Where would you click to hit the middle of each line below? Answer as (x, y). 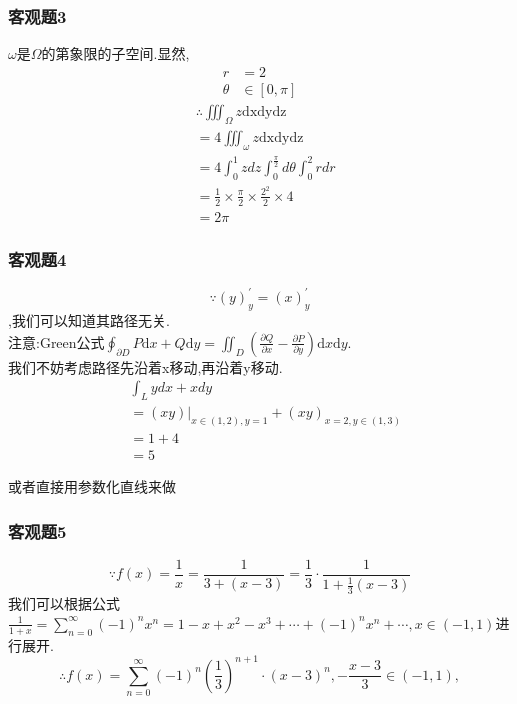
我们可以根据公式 (64, 603)
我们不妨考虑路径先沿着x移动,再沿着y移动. (145, 366)
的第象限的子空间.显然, (115, 53)
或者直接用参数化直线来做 (92, 486)
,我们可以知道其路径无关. (89, 320)
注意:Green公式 (56, 341)
